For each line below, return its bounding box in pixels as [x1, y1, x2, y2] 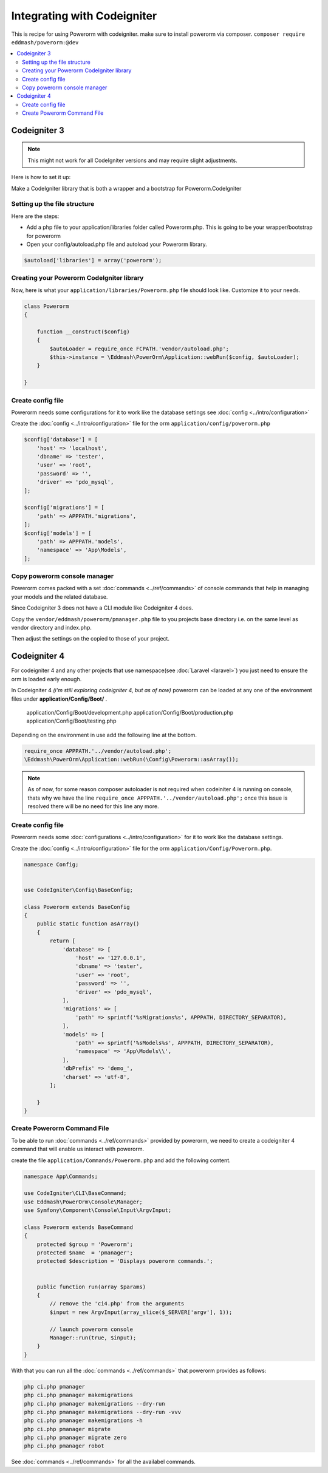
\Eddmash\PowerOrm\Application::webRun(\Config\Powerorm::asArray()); [24, 756, 239, 763]
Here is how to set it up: [11, 174, 71, 181]
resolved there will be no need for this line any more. [27, 803, 159, 810]
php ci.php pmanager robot [24, 1443, 104, 1449]
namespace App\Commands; [24, 1172, 98, 1180]
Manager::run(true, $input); [49, 1334, 137, 1341]
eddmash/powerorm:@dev [11, 39, 79, 46]
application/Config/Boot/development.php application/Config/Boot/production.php [26, 709, 234, 716]
